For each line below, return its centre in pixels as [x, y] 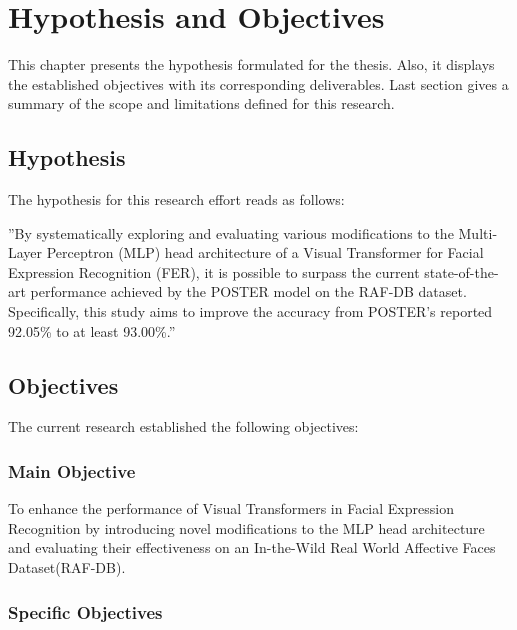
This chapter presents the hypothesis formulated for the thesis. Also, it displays [251, 64]
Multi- [478, 232]
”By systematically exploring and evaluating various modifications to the [231, 232]
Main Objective [72, 470]
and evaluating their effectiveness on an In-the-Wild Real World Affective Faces [252, 547]
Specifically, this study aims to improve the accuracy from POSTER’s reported [250, 311]
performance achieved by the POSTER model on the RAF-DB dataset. [248, 291]
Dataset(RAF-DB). [67, 567]
